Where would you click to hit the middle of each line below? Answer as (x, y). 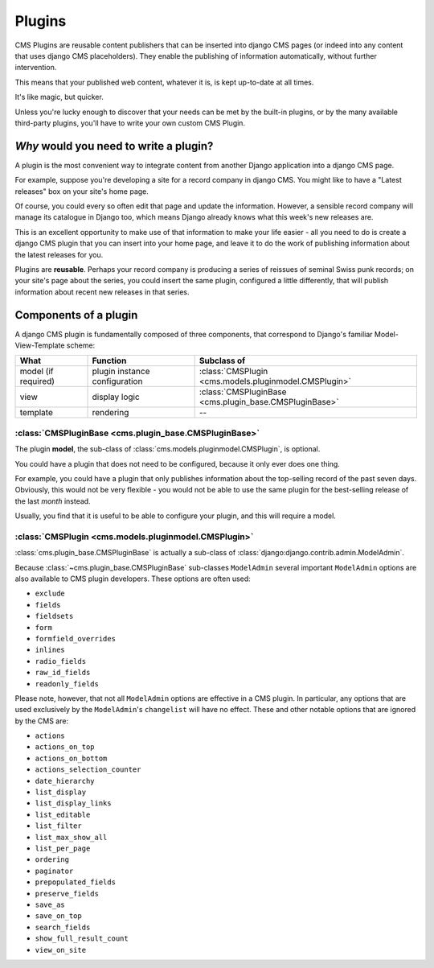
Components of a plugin (76, 315)
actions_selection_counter (88, 770)
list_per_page (63, 849)
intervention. (36, 68)
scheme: (81, 345)
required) (37, 381)
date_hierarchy (65, 781)
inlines (50, 650)
